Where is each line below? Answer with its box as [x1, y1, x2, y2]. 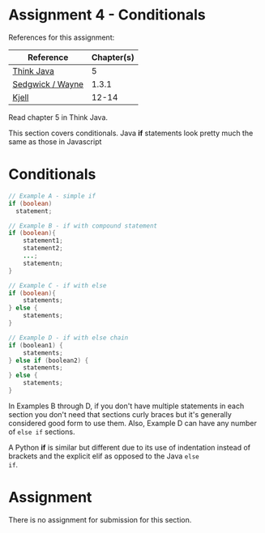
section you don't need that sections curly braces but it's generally [8, 409, 233, 419]
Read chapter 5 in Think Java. [8, 112, 108, 122]
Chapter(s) [91, 51, 135, 62]
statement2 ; [23, 245, 63, 253]
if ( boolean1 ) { [8, 341, 63, 349]
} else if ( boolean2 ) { [8, 356, 89, 365]
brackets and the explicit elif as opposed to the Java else [8, 451, 200, 461]
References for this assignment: [8, 32, 115, 42]
